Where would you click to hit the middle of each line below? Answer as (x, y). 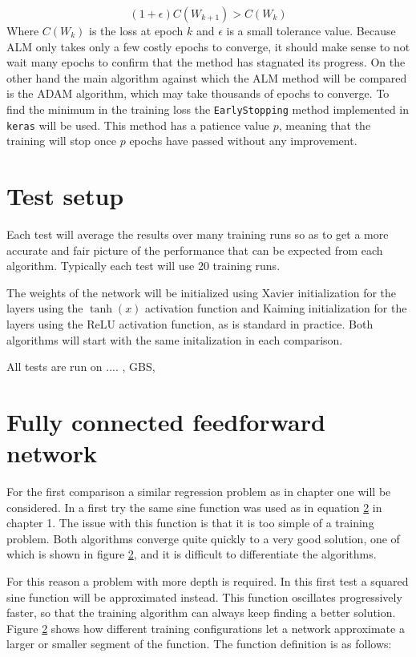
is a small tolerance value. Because (311, 30)
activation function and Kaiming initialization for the (276, 308)
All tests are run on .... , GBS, (81, 367)
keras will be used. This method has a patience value (138, 125)
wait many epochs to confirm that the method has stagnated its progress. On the (206, 62)
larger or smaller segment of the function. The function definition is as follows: (199, 644)
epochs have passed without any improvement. (243, 141)
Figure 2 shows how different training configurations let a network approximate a (206, 628)
